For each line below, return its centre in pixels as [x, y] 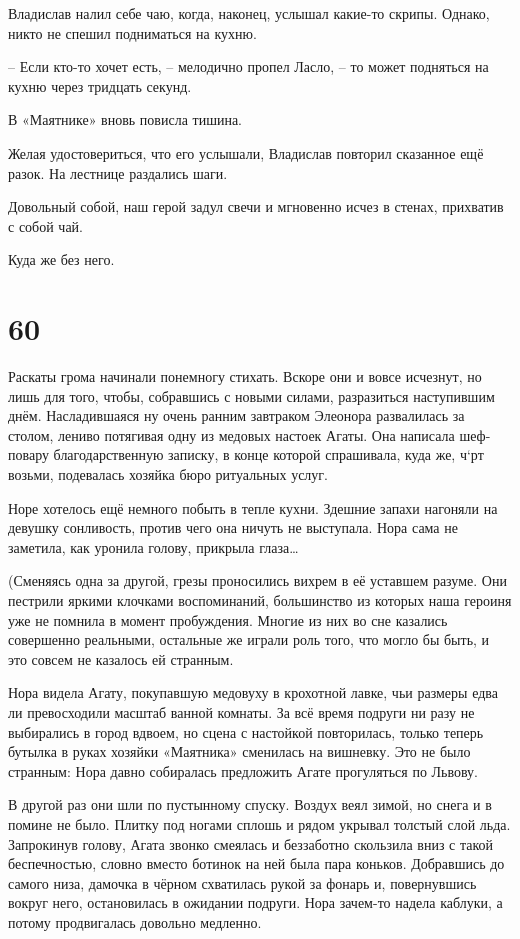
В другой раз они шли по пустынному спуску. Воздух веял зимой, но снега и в [250, 804]
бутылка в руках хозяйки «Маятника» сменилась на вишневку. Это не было [239, 751]
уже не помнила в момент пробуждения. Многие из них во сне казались [228, 619]
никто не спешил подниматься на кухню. [132, 32]
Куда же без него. [61, 259]
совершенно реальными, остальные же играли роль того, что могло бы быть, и [249, 639]
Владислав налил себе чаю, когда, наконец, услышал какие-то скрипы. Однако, [249, 13]
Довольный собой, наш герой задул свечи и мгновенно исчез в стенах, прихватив [256, 206]
